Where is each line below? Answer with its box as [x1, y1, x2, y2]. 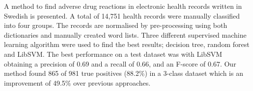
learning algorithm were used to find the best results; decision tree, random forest [4, 39, 250, 49]
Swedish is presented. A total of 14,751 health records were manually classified [4, 10, 240, 21]
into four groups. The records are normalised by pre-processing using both [4, 20, 227, 30]
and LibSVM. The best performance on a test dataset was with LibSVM [4, 48, 223, 59]
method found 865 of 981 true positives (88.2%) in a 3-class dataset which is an [4, 68, 243, 78]
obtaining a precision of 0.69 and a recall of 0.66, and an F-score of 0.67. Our [4, 58, 236, 68]
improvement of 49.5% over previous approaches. [4, 77, 151, 88]
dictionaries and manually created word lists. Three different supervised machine [4, 29, 247, 40]
